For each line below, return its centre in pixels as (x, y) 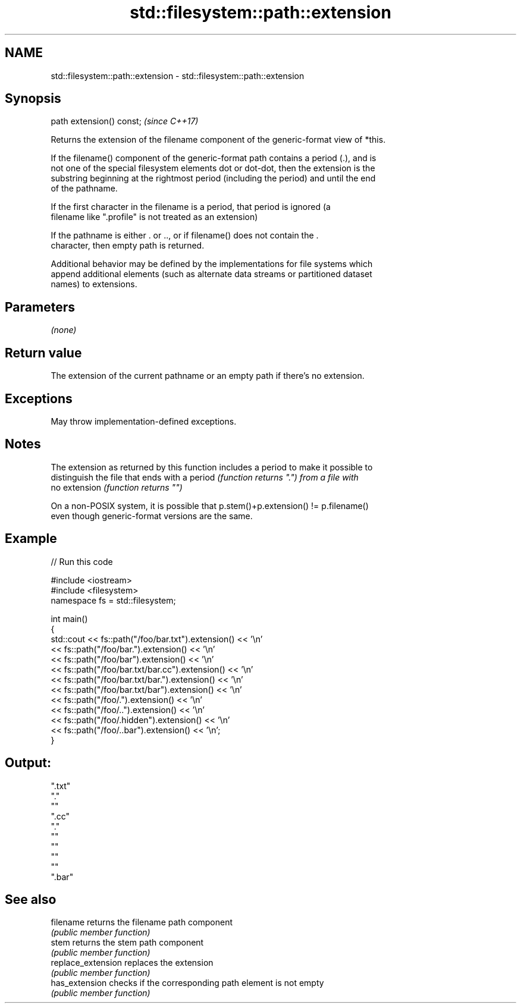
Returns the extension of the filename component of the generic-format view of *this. (218, 140)
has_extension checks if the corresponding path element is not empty (187, 983)
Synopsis (33, 99)
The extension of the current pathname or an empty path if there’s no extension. (208, 376)
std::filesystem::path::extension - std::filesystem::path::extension (178, 76)
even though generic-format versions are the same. (152, 516)
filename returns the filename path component (142, 922)
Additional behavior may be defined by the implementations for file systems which (212, 264)
